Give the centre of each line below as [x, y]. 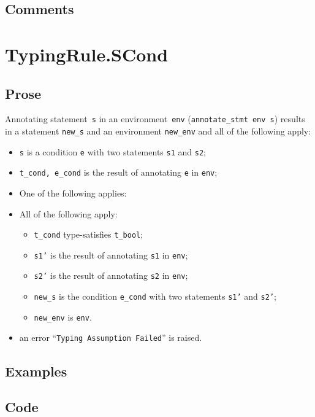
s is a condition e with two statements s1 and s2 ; [112, 151]
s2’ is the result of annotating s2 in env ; [111, 275]
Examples [36, 371]
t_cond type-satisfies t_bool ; [89, 234]
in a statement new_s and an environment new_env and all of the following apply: [158, 131]
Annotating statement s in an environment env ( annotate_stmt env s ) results [155, 119]
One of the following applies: [73, 193]
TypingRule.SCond [87, 54]
